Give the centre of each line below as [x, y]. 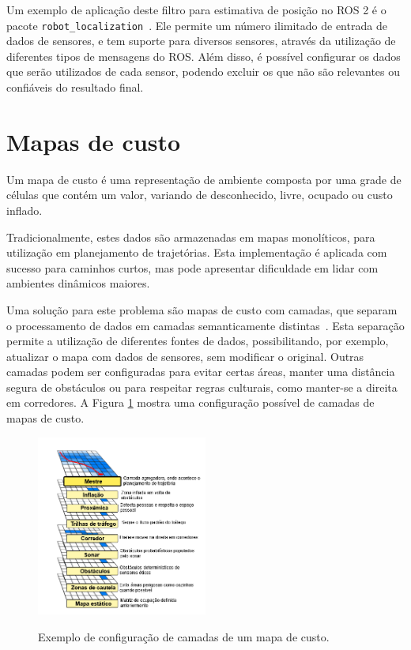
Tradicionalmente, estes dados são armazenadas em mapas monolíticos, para [191, 237]
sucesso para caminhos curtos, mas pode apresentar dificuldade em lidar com [192, 267]
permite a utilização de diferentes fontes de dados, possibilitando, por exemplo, [198, 341]
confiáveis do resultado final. [75, 87]
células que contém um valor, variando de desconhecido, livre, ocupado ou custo [200, 195]
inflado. [25, 210]
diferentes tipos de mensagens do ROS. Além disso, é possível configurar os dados [204, 56]
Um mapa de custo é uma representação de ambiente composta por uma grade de [204, 179]
